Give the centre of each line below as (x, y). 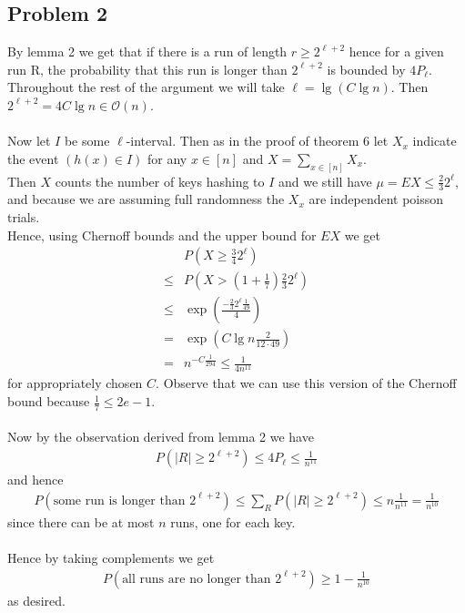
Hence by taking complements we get (111, 557)
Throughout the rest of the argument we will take (146, 87)
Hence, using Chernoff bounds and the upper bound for (162, 235)
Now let (29, 141)
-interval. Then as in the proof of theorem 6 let (257, 141)
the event (33, 158)
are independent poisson (376, 199)
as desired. (36, 600)
